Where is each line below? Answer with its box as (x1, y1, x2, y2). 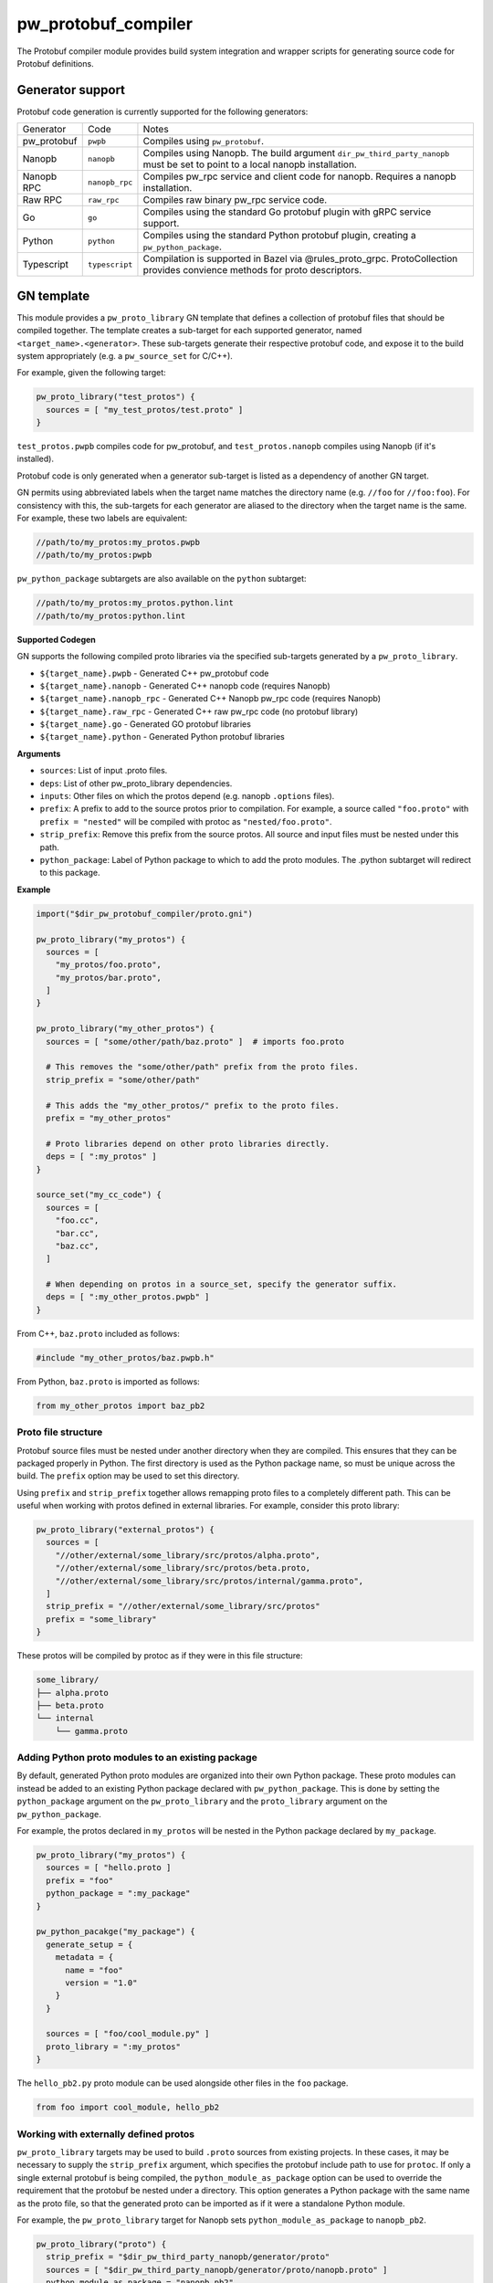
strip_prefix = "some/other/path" (46, 1074, 201, 1085)
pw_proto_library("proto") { (36, 2238, 167, 2249)
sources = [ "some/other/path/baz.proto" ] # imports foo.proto (46, 1036, 345, 1047)
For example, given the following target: (16, 367, 166, 378)
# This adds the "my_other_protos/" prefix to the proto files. (46, 1100, 340, 1110)
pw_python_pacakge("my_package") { (36, 1927, 195, 1937)
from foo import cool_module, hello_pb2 (36, 2102, 219, 2113)
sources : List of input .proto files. (39, 765, 168, 776)
